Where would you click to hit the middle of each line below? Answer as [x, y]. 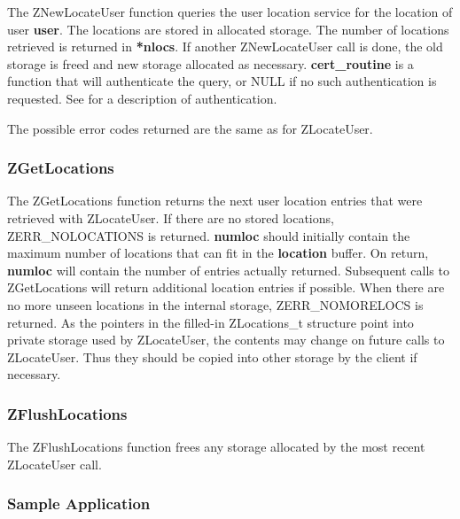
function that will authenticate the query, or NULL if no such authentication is [222, 81]
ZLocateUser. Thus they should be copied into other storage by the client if [212, 356]
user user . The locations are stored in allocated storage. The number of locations [228, 29]
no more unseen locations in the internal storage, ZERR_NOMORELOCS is [215, 304]
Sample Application [79, 504]
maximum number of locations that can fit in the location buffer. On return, [218, 253]
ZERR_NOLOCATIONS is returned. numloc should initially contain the [209, 235]
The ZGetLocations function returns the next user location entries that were [215, 201]
